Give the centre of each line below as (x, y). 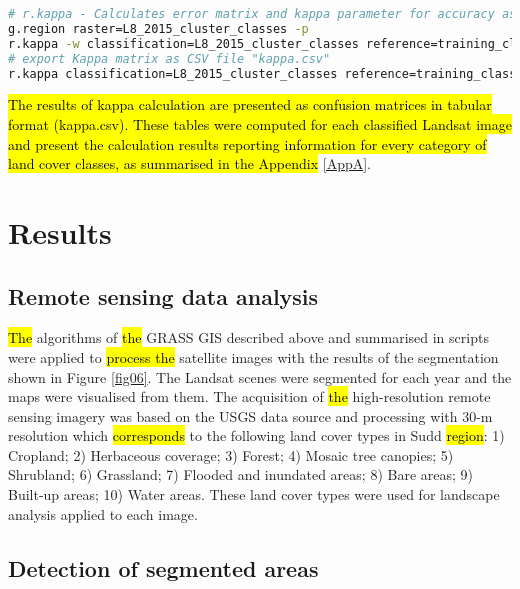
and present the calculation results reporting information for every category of (247, 143)
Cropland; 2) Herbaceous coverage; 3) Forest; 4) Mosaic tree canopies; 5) (231, 454)
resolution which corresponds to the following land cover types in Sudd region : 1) (256, 435)
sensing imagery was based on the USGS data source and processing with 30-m (250, 415)
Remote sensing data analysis (163, 295)
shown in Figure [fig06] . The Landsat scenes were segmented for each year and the (260, 376)
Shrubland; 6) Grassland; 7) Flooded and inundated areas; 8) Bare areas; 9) (240, 474)
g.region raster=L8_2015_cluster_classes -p (158, 28)
